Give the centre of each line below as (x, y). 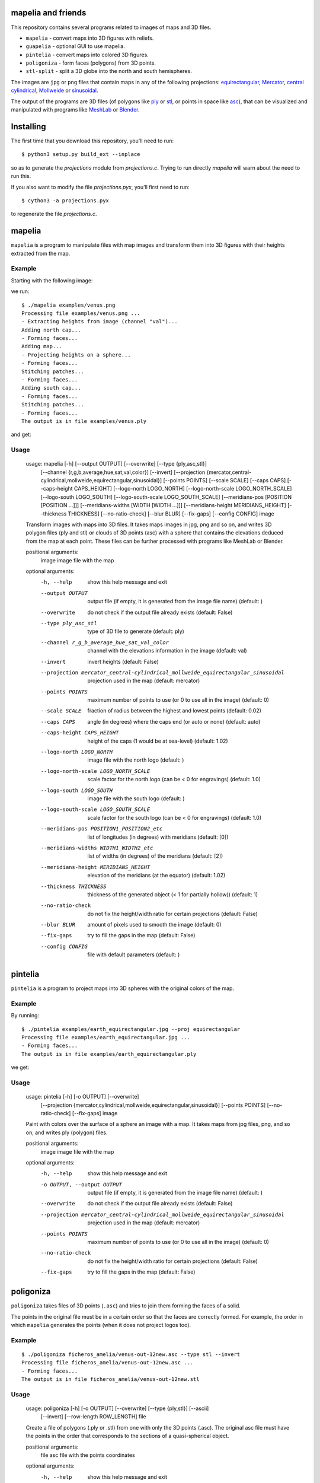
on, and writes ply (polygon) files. (67, 1132)
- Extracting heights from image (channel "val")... (100, 322)
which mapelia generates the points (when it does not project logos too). (101, 1325)
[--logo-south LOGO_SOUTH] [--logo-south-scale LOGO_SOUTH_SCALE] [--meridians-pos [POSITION (166, 497)
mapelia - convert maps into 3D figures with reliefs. (90, 38)
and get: (21, 435)
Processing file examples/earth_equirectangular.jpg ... (106, 1038)
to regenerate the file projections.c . (54, 214)
